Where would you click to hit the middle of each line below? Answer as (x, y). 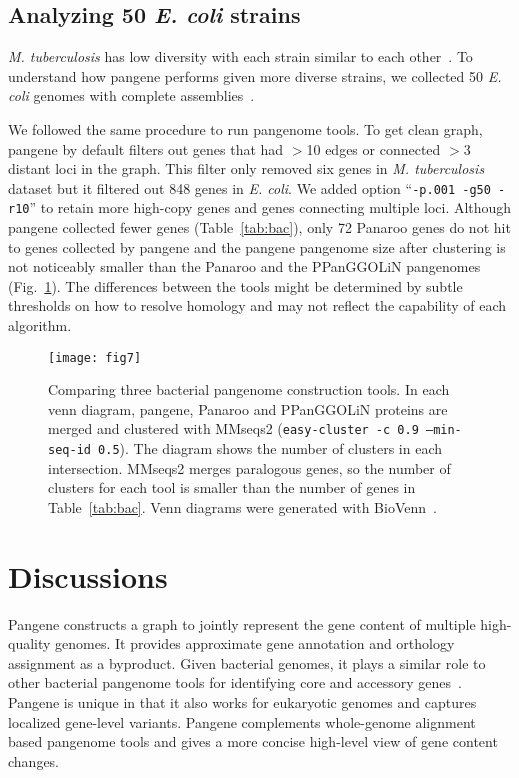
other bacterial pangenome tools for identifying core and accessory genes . (235, 682)
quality (29, 643)
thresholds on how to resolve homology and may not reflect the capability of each (257, 305)
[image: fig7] (95, 357)
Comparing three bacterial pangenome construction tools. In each (249, 389)
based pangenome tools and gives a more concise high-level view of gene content (253, 741)
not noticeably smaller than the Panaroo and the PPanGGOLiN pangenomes (244, 266)
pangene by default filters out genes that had (146, 148)
